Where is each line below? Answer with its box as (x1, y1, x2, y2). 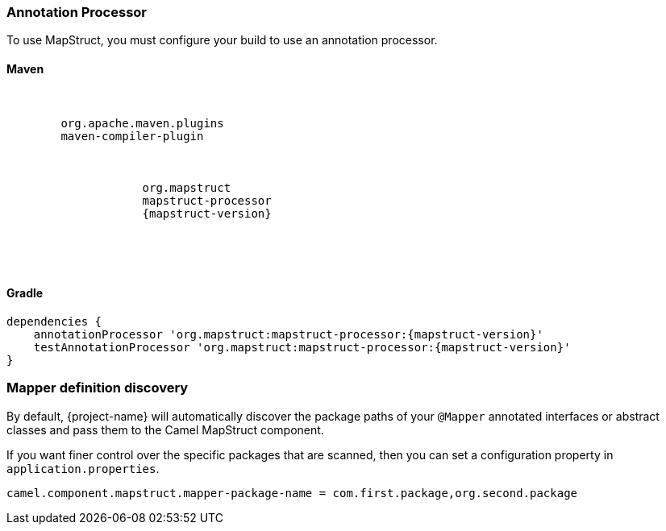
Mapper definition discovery (6, 380, 189, 396)
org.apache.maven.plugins (60, 116, 224, 130)
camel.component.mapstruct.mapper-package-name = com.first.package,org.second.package (6, 486, 578, 500)
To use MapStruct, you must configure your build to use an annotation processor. (6, 33, 438, 48)
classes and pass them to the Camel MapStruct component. (6, 422, 324, 437)
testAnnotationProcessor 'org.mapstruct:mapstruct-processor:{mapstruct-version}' (33, 340, 571, 354)
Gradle (6, 286, 44, 301)
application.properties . (6, 461, 160, 475)
